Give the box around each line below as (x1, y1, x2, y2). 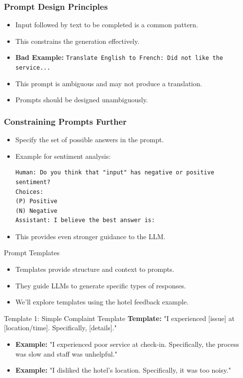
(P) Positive (15, 198, 57, 205)
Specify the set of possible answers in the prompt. (15, 134, 164, 145)
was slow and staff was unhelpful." (15, 348, 117, 359)
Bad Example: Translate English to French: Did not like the (15, 52, 223, 62)
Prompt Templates (4, 247, 60, 258)
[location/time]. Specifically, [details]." (4, 322, 117, 333)
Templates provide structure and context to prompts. (15, 264, 174, 274)
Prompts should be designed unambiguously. (15, 94, 148, 105)
